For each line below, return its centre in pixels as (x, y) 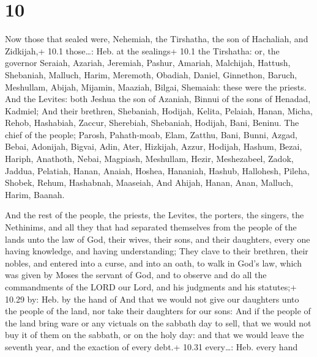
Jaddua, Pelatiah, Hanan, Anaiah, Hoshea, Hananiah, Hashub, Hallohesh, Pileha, (157, 170)
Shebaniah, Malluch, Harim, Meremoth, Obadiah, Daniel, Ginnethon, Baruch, (151, 74)
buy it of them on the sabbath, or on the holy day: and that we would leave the (155, 335)
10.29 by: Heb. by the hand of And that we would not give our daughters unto (152, 299)
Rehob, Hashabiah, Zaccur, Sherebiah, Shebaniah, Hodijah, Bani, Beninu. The (152, 123)
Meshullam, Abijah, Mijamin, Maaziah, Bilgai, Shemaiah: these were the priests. (156, 86)
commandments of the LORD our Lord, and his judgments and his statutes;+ (151, 287)
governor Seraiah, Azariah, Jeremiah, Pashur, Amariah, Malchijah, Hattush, (148, 63)
